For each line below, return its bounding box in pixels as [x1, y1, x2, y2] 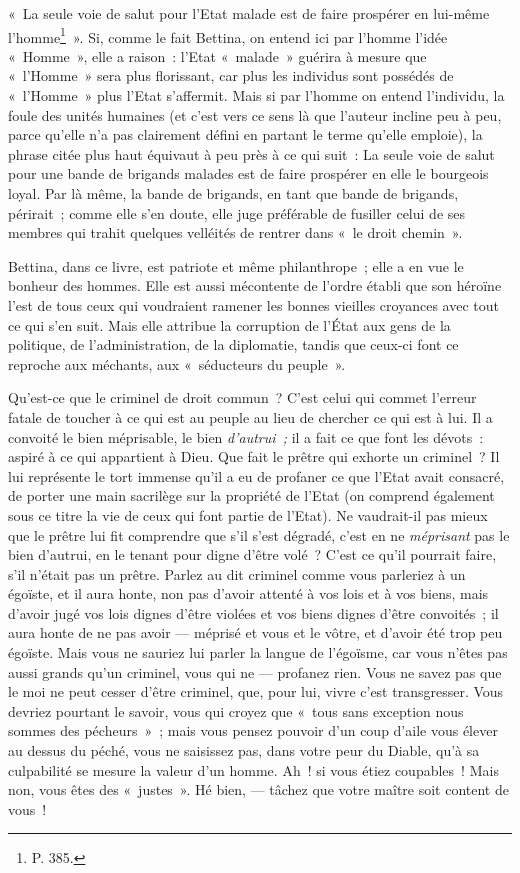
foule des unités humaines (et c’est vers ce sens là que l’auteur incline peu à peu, [8, 104, 502, 125]
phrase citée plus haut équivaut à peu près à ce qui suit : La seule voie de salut [8, 143, 495, 164]
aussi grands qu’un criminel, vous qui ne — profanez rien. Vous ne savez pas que [8, 661, 502, 682]
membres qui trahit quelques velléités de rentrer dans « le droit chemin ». [8, 222, 463, 243]
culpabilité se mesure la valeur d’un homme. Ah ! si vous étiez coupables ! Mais [8, 759, 499, 780]
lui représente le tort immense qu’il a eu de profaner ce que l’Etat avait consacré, [8, 465, 505, 486]
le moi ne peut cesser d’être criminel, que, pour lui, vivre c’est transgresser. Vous [8, 681, 504, 702]
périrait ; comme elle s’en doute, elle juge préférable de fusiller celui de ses [8, 202, 466, 223]
